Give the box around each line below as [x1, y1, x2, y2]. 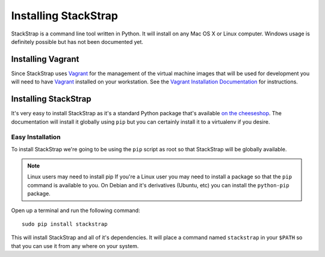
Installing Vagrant [11, 54, 79, 64]
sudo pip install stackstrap [22, 221, 108, 228]
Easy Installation [11, 133, 61, 141]
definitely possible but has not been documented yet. [11, 38, 144, 45]
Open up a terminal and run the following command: [11, 207, 141, 214]
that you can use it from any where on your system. [11, 242, 139, 249]
